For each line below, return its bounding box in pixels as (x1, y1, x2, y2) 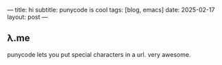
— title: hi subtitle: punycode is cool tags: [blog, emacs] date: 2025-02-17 (7, 6, 215, 14)
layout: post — (7, 13, 48, 21)
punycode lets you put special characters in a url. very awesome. (7, 50, 191, 58)
